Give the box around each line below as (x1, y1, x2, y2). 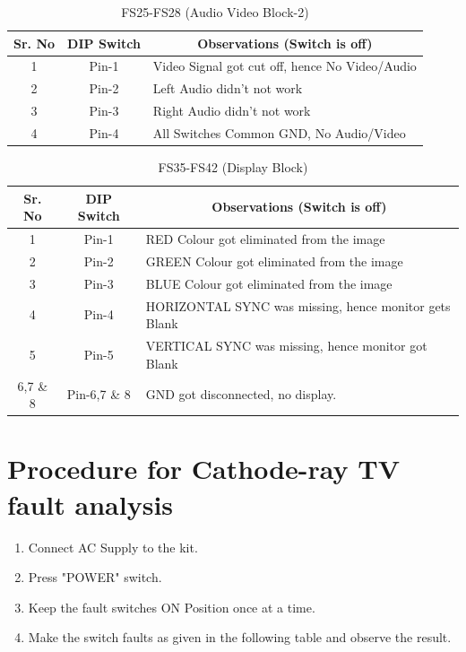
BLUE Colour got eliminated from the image (145, 274, 393, 292)
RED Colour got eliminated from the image (145, 230, 385, 248)
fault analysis (7, 485, 174, 522)
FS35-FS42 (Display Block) (158, 158, 308, 177)
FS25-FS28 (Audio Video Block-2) (121, 3, 309, 21)
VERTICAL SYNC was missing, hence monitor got (145, 336, 427, 355)
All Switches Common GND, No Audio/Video (152, 123, 406, 142)
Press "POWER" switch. (28, 568, 162, 587)
